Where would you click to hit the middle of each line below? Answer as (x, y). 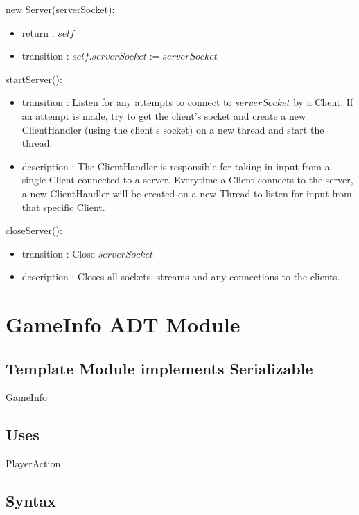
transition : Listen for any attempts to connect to (127, 102)
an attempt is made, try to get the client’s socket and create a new (164, 115)
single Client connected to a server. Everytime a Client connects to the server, (187, 180)
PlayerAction (33, 463)
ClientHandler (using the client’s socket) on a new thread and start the (173, 129)
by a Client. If (323, 102)
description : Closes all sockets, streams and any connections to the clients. (181, 277)
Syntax (31, 501)
